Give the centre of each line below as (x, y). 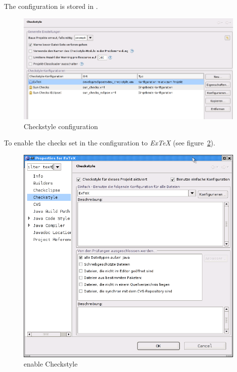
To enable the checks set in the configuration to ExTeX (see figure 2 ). (110, 143)
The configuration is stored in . (51, 6)
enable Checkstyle (51, 364)
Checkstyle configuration (61, 126)
